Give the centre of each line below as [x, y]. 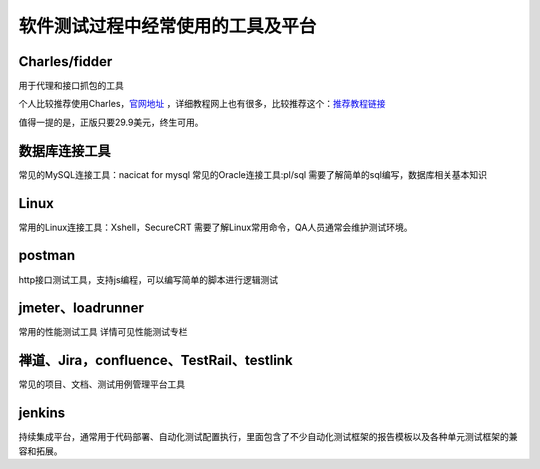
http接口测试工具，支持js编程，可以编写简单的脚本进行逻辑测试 [148, 279]
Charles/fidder [65, 61]
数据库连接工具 [64, 150]
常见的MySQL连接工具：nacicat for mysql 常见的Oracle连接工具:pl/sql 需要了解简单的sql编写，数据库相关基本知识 [252, 174]
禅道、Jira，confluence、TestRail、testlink [156, 360]
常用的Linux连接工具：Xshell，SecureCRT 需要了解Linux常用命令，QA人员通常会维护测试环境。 [215, 227]
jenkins [41, 413]
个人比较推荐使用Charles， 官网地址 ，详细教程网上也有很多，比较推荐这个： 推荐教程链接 [202, 104]
